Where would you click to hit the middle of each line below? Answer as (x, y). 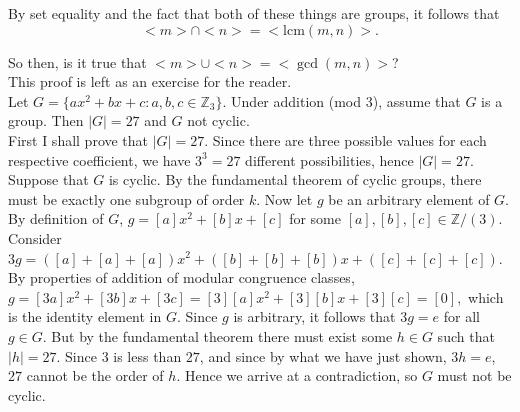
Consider (35, 237)
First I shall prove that (78, 139)
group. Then (46, 120)
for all (461, 316)
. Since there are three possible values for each (345, 139)
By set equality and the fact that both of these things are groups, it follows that (254, 13)
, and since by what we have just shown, (323, 355)
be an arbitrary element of (409, 198)
